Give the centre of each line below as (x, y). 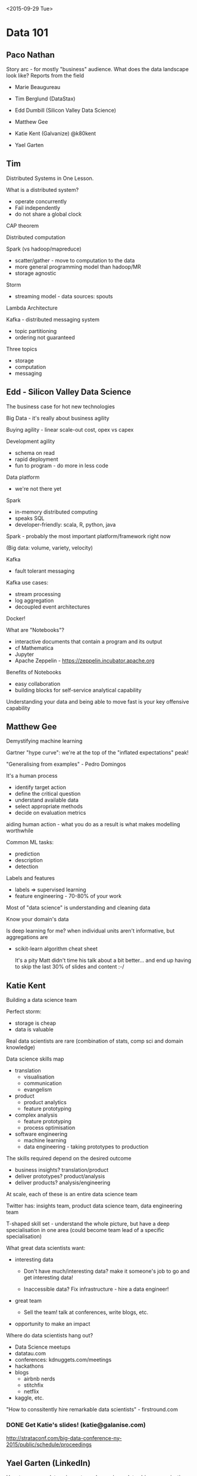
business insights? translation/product (62, 1170)
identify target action (40, 787)
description (29, 860)
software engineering (41, 1134)
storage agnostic (35, 273)
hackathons (29, 1366)
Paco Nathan (31, 55)
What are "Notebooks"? (35, 629)
